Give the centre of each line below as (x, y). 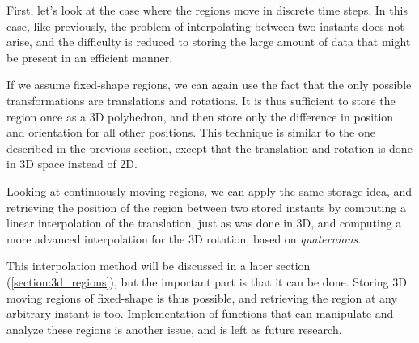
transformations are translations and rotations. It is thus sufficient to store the (201, 100)
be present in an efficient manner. (90, 57)
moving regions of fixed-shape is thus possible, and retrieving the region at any (202, 297)
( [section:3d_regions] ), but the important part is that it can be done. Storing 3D (207, 281)
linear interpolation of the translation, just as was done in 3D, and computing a (204, 223)
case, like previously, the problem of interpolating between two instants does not (205, 25)
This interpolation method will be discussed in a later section (159, 266)
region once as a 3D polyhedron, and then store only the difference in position (200, 116)
